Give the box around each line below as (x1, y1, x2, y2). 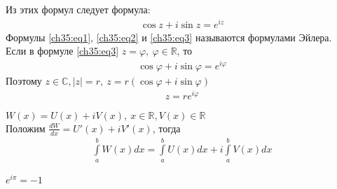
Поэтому (6, 73, 42, 87)
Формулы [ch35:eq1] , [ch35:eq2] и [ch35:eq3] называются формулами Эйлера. (6, 29, 332, 44)
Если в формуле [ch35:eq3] (6, 43, 119, 58)
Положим (6, 120, 46, 135)
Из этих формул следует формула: (6, 2, 151, 16)
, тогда (152, 120, 181, 135)
